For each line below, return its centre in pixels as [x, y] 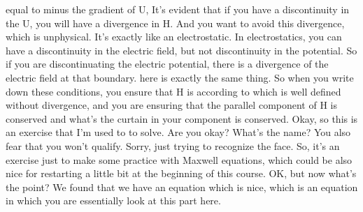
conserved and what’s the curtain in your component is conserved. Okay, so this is [182, 118]
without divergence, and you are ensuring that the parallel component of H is [171, 105]
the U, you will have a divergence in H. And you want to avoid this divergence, [175, 23]
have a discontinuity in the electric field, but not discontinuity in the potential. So [181, 50]
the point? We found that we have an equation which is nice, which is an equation [182, 187]
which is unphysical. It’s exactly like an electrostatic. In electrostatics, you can [174, 37]
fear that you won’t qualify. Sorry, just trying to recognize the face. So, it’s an [173, 145]
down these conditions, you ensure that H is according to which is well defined [173, 91]
